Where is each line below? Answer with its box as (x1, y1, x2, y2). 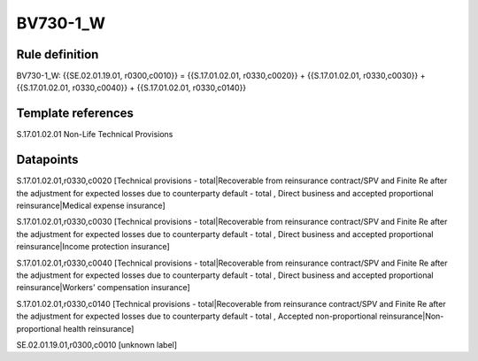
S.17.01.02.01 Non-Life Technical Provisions (16, 129, 173, 140)
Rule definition (16, 47, 99, 62)
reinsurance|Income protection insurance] (16, 242, 170, 252)
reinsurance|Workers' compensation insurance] (16, 282, 190, 293)
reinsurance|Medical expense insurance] (16, 200, 166, 211)
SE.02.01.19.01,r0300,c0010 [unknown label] (16, 339, 177, 349)
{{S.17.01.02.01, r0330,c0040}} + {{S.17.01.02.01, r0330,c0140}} (16, 82, 247, 93)
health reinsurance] (63, 323, 135, 334)
